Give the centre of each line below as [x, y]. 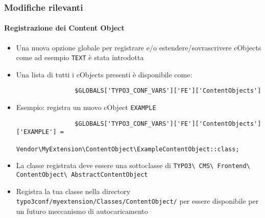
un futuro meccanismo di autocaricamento [82, 211]
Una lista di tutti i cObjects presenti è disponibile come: [104, 74]
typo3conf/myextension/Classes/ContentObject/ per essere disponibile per [137, 201]
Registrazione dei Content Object [64, 28]
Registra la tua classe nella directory [73, 191]
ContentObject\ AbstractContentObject [82, 175]
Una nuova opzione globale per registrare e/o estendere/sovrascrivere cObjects [139, 47]
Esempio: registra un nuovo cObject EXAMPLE [86, 107]
